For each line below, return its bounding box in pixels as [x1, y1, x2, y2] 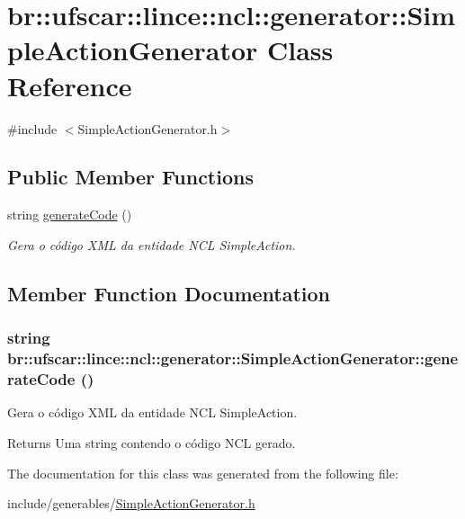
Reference [7, 67, 132, 103]
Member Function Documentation [7, 279, 331, 307]
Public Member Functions [7, 163, 254, 191]
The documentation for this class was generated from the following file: [7, 463, 398, 482]
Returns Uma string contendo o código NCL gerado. [7, 433, 296, 452]
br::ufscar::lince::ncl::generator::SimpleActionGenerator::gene [7, 347, 459, 370]
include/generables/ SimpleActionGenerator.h [7, 494, 255, 513]
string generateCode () [7, 205, 132, 224]
